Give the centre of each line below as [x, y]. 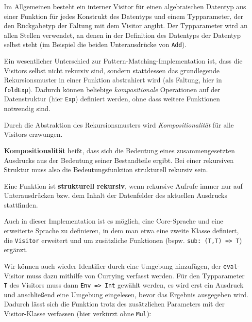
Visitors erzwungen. [33, 134]
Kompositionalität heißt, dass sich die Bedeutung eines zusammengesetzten [119, 150]
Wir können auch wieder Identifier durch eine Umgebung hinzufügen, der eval [121, 266]
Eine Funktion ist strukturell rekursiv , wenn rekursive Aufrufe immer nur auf [123, 185]
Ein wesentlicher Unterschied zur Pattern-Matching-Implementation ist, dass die [123, 61]
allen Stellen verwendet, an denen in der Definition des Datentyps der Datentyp [122, 35]
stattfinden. [21, 204]
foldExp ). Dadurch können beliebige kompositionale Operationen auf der [112, 89]
